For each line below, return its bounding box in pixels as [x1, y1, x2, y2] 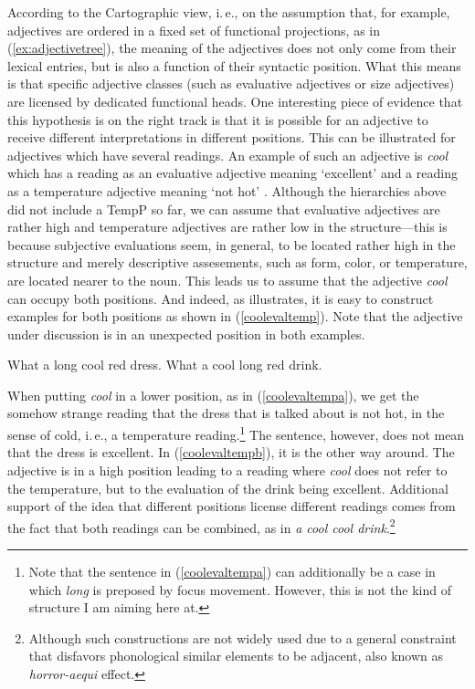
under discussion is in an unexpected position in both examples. [7, 324, 365, 343]
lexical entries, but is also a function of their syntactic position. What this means [7, 56, 461, 75]
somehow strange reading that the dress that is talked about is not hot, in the [7, 403, 445, 423]
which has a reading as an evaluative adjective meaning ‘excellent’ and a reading [7, 163, 458, 183]
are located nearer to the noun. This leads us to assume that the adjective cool [7, 270, 448, 289]
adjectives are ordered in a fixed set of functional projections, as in [7, 20, 381, 39]
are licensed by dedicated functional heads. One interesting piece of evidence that [7, 91, 463, 110]
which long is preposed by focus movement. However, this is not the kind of [28, 579, 452, 599]
